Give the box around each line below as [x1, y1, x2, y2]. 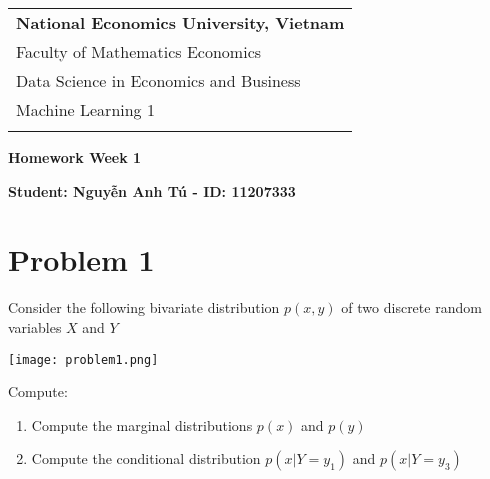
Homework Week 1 [8, 147, 142, 167]
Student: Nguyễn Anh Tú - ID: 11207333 [8, 180, 296, 201]
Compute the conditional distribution [31, 448, 261, 469]
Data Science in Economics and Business [16, 69, 301, 92]
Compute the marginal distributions [31, 414, 253, 435]
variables [8, 316, 62, 337]
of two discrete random [341, 297, 482, 318]
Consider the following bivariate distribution [8, 297, 280, 318]
